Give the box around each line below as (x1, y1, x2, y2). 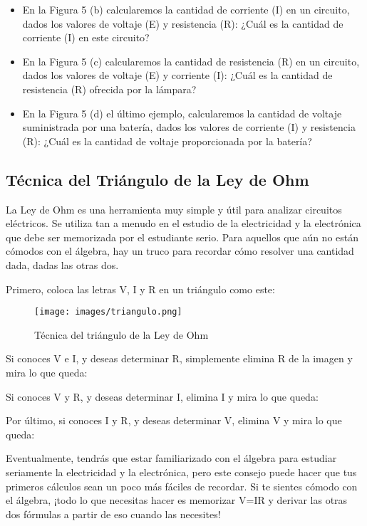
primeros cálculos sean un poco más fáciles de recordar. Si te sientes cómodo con (6, 478, 358, 493)
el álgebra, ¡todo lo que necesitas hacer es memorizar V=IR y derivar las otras (6, 493, 348, 507)
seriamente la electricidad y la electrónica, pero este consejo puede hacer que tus (6, 464, 357, 479)
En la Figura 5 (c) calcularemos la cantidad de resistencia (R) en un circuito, (22, 53, 360, 68)
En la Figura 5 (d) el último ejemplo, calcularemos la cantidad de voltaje (22, 105, 342, 120)
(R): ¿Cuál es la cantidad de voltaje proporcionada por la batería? (22, 133, 312, 148)
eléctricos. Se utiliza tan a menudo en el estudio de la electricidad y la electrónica (6, 216, 361, 231)
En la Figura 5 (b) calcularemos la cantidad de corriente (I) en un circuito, (22, 2, 350, 16)
